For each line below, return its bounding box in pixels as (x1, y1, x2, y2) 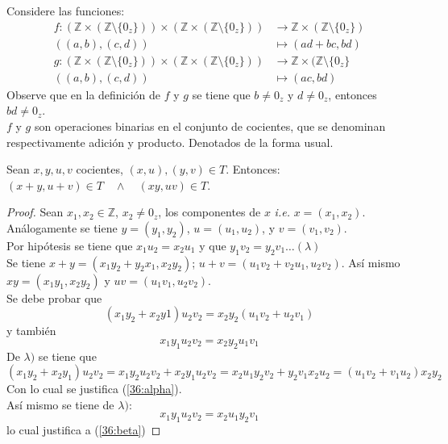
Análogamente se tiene (6, 219, 118, 236)
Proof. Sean (6, 203, 64, 220)
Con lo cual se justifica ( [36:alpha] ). (6, 380, 182, 397)
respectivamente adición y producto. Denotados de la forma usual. (6, 133, 334, 150)
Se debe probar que (6, 289, 102, 306)
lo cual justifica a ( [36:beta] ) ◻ (6, 421, 161, 438)
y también (6, 322, 56, 339)
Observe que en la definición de (6, 86, 161, 103)
